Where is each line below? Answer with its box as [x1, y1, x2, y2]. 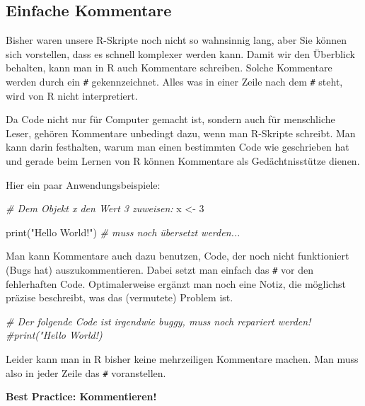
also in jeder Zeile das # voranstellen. [6, 365, 166, 380]
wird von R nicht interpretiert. [6, 88, 138, 103]
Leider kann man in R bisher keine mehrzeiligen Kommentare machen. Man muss [6, 352, 359, 366]
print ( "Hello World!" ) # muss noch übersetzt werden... [6, 224, 241, 239]
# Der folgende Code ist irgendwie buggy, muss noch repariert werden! [6, 313, 311, 328]
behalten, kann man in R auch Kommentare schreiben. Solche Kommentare [6, 60, 332, 75]
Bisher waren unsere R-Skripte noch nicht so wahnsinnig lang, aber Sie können [6, 33, 347, 47]
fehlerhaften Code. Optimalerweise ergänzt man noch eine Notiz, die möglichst [6, 276, 346, 291]
